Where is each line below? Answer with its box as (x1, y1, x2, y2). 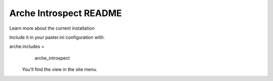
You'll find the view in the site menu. (22, 66, 98, 72)
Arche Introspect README (9, 8, 122, 19)
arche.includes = (9, 43, 45, 50)
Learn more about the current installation (9, 25, 95, 31)
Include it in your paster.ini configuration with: (9, 34, 105, 40)
